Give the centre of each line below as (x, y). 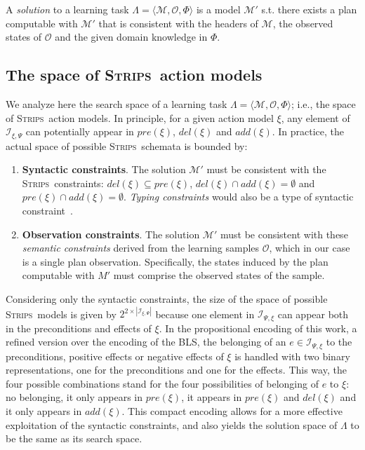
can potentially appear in (80, 131)
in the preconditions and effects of (79, 328)
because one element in (205, 314)
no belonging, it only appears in (74, 397)
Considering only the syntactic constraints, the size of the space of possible (167, 298)
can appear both (313, 314)
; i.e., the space (323, 103)
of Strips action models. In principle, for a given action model (140, 117)
